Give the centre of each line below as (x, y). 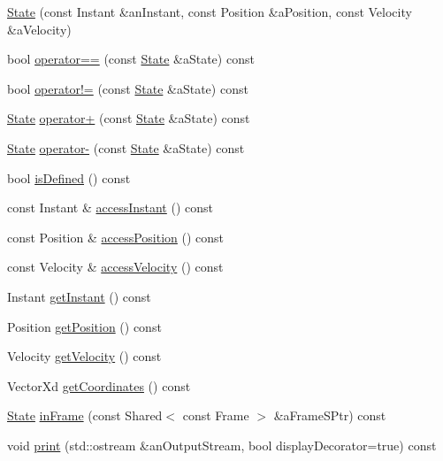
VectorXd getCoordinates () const (99, 385)
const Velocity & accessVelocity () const (115, 267)
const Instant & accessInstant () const (110, 207)
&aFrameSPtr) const (330, 415)
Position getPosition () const (84, 326)
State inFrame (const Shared (85, 415)
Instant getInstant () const (79, 296)
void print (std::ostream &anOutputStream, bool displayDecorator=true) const (222, 445)
